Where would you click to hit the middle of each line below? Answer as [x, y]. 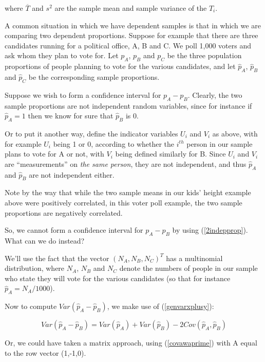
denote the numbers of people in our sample [188, 268]
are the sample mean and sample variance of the [131, 8]
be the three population [204, 55]
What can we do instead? [45, 240]
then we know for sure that [71, 116]
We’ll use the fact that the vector [57, 258]
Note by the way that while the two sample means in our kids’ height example [128, 192]
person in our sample [220, 143]
